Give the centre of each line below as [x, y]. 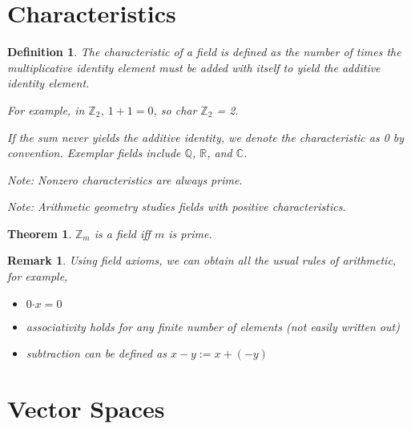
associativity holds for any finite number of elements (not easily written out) [213, 326]
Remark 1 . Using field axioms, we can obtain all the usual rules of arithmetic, [202, 260]
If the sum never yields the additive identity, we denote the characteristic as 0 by [206, 137]
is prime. [190, 233]
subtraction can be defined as [96, 353]
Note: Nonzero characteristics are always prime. [125, 179]
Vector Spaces [86, 409]
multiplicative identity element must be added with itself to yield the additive [194, 67]
